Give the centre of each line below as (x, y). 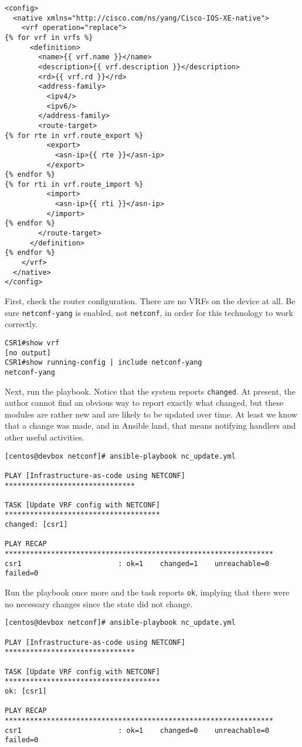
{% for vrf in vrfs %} (49, 37)
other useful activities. (45, 437)
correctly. (21, 324)
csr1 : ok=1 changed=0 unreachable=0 (137, 730)
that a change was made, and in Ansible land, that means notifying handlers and (150, 425)
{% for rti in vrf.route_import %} (74, 184)
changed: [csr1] (36, 525)
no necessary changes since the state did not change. (99, 603)
